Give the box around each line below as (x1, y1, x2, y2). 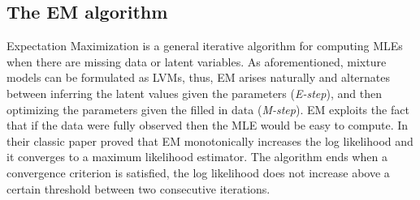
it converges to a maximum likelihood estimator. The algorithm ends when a (6, 148, 388, 165)
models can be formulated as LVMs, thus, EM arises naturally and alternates (6, 69, 391, 86)
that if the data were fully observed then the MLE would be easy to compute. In (6, 117, 409, 134)
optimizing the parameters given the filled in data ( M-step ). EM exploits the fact (6, 100, 409, 117)
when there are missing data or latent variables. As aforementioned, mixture (6, 53, 387, 70)
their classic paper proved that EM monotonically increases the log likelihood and (6, 132, 414, 149)
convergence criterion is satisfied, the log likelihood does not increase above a (6, 164, 390, 181)
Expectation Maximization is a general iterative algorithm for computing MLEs (6, 37, 403, 54)
